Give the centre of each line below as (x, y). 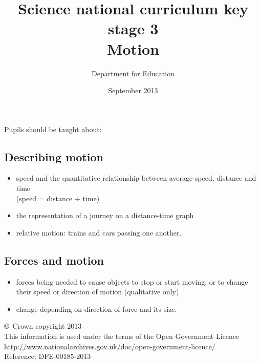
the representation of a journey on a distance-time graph (105, 215)
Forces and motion (54, 260)
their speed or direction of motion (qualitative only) (97, 292)
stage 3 (133, 28)
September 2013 (133, 90)
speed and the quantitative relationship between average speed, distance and (136, 178)
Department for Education (133, 73)
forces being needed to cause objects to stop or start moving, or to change (132, 281)
